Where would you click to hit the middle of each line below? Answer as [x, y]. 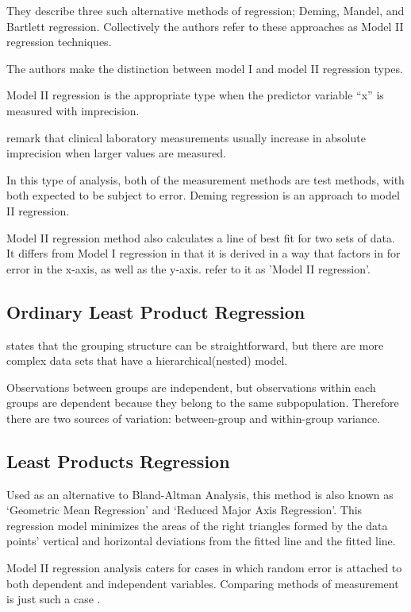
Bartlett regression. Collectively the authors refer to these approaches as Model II [205, 26]
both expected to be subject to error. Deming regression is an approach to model [203, 195]
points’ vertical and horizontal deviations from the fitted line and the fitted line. [201, 541]
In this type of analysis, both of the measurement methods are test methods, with [205, 179]
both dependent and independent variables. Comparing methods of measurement [203, 583]
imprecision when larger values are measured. [116, 153]
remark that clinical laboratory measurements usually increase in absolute [186, 137]
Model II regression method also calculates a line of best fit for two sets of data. [201, 237]
